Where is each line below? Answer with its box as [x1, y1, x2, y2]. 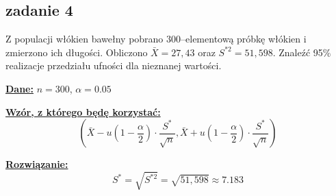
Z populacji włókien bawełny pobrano [5, 32, 164, 46]
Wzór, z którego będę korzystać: [5, 104, 161, 119]
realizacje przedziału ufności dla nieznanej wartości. [5, 58, 222, 73]
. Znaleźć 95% [272, 45, 331, 59]
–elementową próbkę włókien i [181, 32, 307, 46]
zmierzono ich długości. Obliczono [5, 45, 148, 59]
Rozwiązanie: [5, 157, 68, 171]
